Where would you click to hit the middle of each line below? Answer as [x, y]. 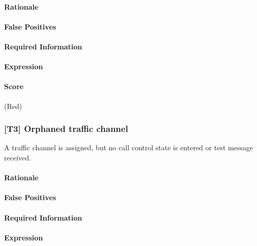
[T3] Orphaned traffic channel [66, 129]
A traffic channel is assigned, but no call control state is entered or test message [129, 147]
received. [18, 157]
